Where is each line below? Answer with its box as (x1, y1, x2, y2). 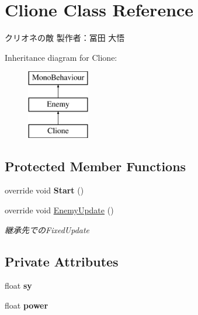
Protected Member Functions (5, 157, 186, 175)
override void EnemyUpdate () (5, 204, 114, 216)
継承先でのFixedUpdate (5, 223, 90, 236)
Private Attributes (5, 252, 119, 270)
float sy (5, 279, 32, 292)
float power (5, 299, 48, 311)
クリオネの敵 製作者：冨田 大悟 (5, 32, 125, 44)
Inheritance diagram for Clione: (5, 51, 117, 63)
